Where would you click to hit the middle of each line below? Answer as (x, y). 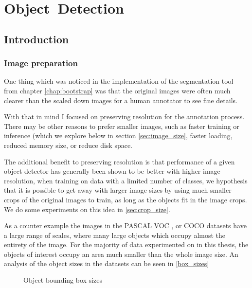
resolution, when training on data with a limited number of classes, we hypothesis (126, 180)
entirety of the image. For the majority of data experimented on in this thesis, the (126, 244)
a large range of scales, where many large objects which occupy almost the (115, 235)
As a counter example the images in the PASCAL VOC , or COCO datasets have (125, 225)
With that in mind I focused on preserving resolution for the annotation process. (124, 117)
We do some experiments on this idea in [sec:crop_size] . (87, 209)
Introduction (36, 39)
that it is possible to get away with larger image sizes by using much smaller (118, 190)
